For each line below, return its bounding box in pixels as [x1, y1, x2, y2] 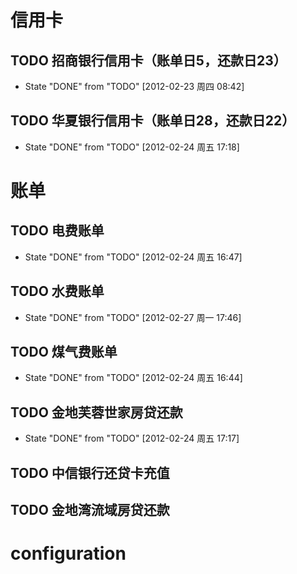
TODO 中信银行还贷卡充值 [10, 464, 170, 481]
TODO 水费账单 [10, 283, 105, 300]
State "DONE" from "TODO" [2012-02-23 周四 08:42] [24, 81, 245, 92]
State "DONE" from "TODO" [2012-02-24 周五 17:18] [24, 141, 240, 153]
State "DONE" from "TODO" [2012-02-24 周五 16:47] [24, 251, 243, 263]
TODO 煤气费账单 [10, 344, 118, 361]
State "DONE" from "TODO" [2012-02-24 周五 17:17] [24, 432, 240, 445]
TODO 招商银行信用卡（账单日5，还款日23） [10, 52, 287, 69]
